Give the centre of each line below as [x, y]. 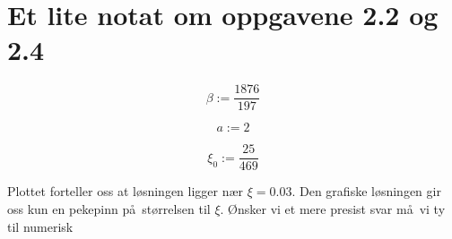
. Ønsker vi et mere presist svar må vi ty [333, 209]
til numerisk [40, 226]
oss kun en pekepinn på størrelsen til [109, 209]
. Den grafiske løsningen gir [366, 191]
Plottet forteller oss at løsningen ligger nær [126, 191]
